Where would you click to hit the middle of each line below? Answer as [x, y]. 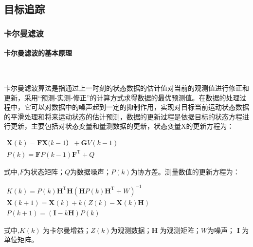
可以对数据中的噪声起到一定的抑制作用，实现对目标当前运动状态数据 [140, 107]
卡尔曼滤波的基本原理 [38, 53]
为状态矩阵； [44, 171]
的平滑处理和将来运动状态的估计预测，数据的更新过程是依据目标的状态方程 [123, 116]
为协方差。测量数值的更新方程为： [185, 171]
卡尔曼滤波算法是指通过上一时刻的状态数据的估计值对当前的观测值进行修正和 [126, 88]
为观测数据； [131, 230]
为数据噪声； [90, 171]
